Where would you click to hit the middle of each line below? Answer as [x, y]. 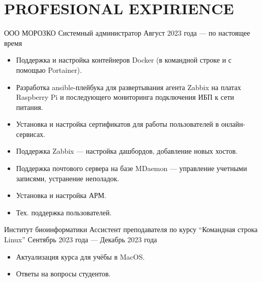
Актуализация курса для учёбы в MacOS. [80, 256]
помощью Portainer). [49, 69]
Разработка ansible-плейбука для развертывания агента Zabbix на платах [128, 87]
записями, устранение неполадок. [68, 178]
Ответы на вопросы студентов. [63, 274]
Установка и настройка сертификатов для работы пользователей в [118, 124]
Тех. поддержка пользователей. [64, 212]
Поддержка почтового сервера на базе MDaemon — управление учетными [132, 168]
